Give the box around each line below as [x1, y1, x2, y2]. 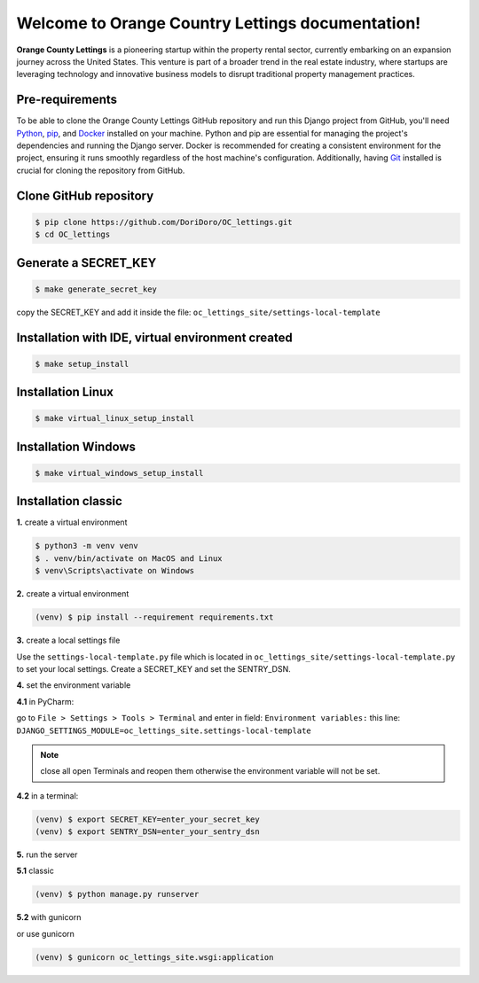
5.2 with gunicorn [16, 912, 82, 923]
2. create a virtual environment [16, 589, 130, 599]
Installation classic [16, 494, 123, 509]
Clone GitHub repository [16, 188, 154, 203]
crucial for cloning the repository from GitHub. [16, 165, 185, 176]
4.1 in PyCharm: [16, 696, 75, 706]
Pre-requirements [16, 92, 118, 107]
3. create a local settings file [16, 635, 121, 646]
